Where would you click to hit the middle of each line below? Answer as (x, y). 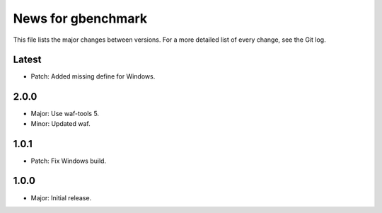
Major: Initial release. (61, 197)
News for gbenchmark (80, 18)
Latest (27, 60)
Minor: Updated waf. (61, 123)
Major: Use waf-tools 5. (65, 114)
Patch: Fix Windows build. (68, 161)
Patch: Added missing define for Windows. (93, 76)
